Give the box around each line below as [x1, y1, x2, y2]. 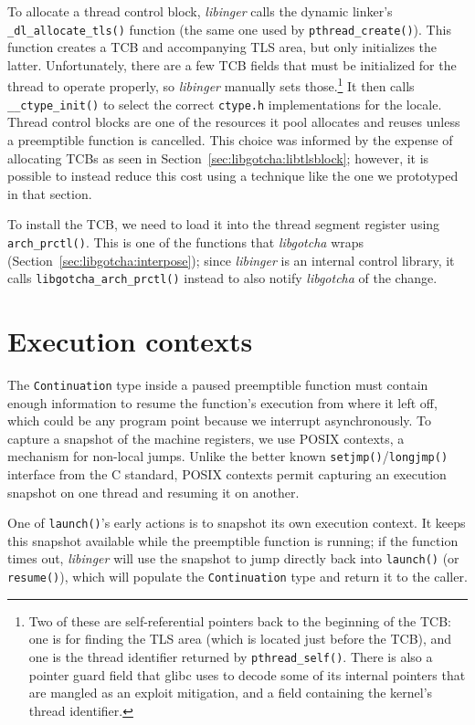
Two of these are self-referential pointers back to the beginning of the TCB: [28, 611, 451, 630]
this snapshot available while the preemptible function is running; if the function [7, 531, 459, 550]
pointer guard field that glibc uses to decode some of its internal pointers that [28, 665, 466, 684]
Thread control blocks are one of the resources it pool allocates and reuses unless [7, 112, 460, 131]
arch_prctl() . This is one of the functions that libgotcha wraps [7, 232, 364, 251]
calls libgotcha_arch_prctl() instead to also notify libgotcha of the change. [7, 268, 438, 288]
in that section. [7, 184, 92, 203]
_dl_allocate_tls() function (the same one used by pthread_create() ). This [7, 19, 451, 38]
